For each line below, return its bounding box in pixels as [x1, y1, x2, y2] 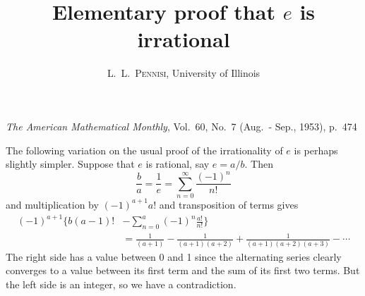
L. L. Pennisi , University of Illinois [107, 66, 261, 80]
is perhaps [294, 142, 338, 157]
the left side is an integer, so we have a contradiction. [6, 276, 237, 291]
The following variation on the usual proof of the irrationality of [6, 142, 283, 157]
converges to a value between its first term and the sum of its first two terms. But [6, 263, 360, 278]
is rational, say [145, 156, 210, 171]
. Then [244, 156, 273, 171]
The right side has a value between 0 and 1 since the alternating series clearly [6, 249, 342, 264]
